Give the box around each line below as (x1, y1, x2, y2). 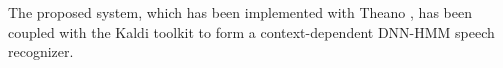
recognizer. (8, 41, 74, 62)
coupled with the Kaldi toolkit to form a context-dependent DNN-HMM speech (8, 21, 495, 42)
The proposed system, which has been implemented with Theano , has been (8, 2, 472, 22)
